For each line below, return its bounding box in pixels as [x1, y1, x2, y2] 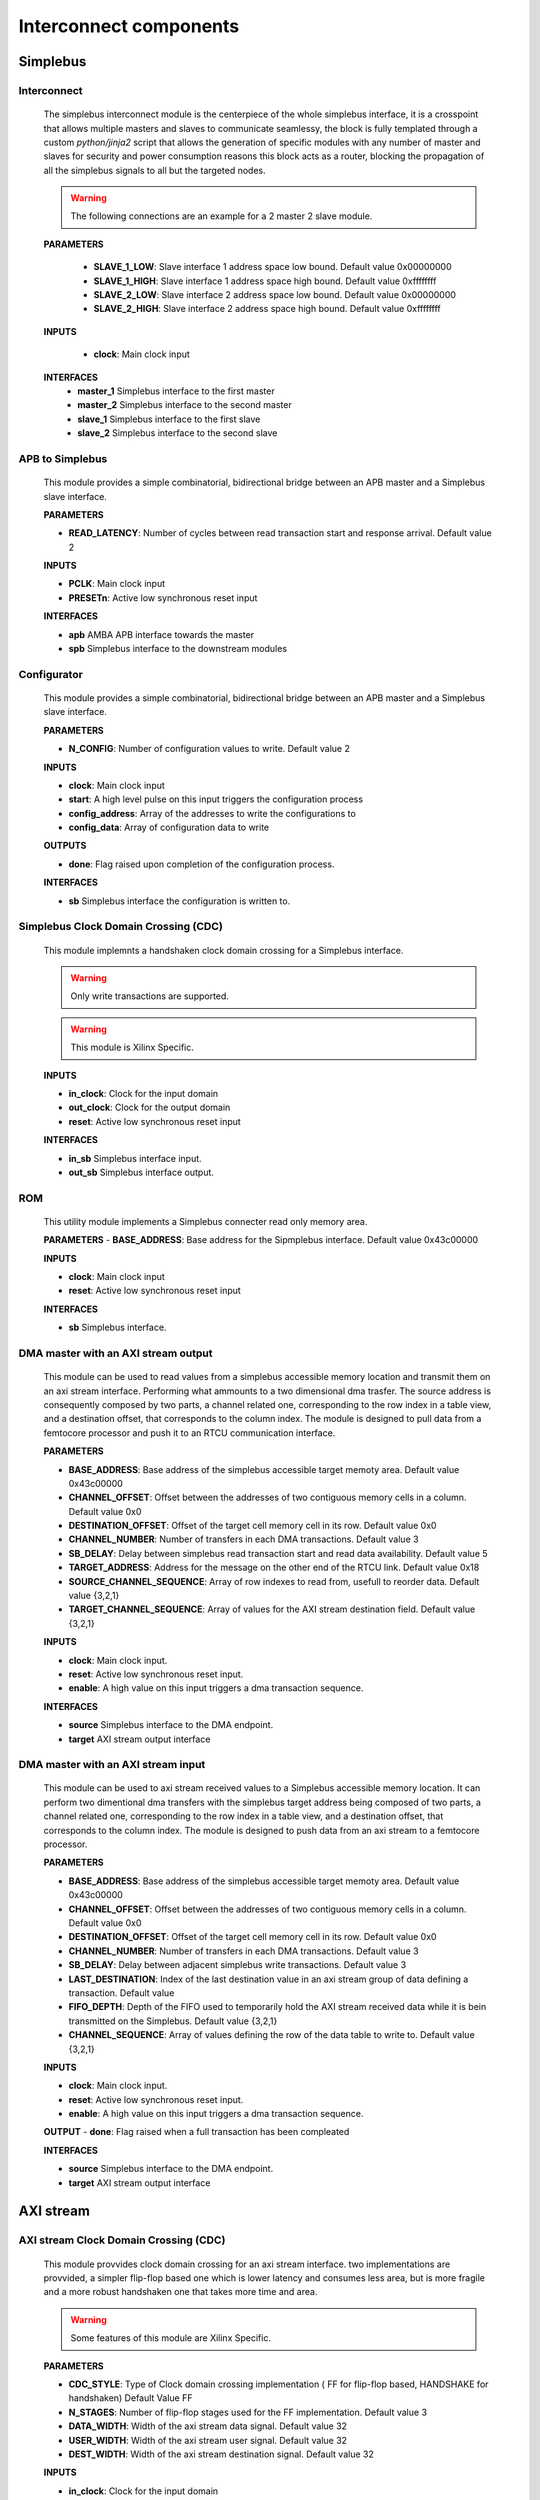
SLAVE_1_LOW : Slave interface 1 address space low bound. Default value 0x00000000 [93, 261, 452, 273]
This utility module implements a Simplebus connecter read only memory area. [43, 1215, 368, 1227]
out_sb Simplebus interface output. [68, 1166, 215, 1178]
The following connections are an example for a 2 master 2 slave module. [70, 210, 373, 222]
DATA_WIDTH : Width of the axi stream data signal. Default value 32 [68, 2420, 348, 2432]
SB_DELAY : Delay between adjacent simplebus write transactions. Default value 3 [68, 1959, 407, 1971]
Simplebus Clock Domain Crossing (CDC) [18, 920, 224, 934]
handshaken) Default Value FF [68, 2392, 193, 2404]
